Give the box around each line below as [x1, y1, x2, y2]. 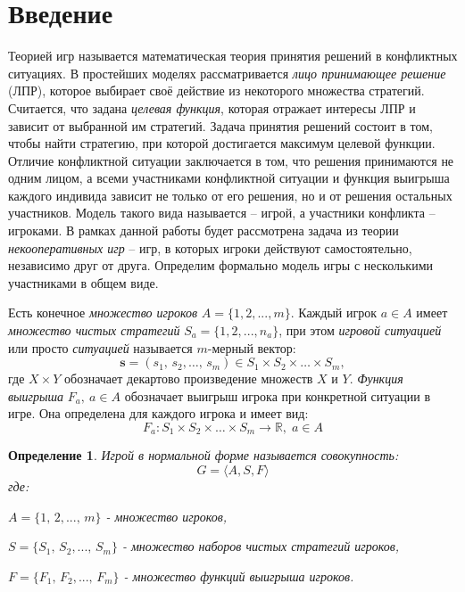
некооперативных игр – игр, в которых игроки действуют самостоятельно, [8, 238, 412, 257]
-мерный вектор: [207, 338, 296, 357]
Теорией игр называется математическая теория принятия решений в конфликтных [8, 46, 458, 65]
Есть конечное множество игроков [8, 303, 198, 322]
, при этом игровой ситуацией [278, 321, 442, 340]
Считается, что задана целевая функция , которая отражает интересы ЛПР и [8, 98, 416, 117]
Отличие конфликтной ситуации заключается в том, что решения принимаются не [8, 151, 454, 169]
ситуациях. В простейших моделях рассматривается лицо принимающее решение [8, 63, 446, 82]
